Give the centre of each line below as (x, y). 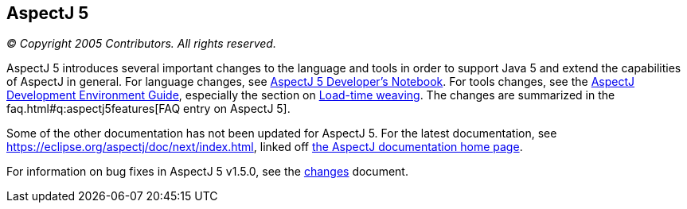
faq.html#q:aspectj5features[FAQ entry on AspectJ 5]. (148, 109)
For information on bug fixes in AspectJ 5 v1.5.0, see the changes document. (207, 172)
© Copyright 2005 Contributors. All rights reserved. (141, 44)
